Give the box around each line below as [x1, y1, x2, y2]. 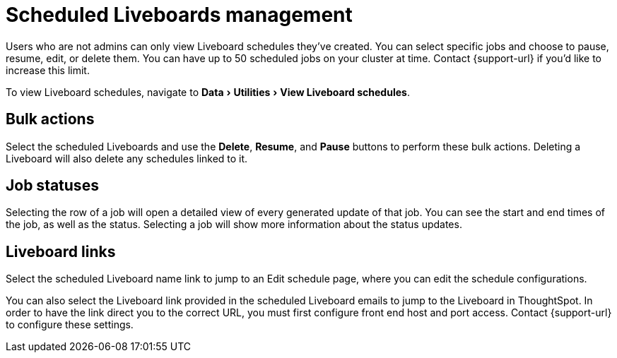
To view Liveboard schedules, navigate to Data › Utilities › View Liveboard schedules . [6, 85, 410, 98]
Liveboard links [6, 242, 116, 261]
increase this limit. [6, 64, 90, 76]
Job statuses [6, 177, 99, 195]
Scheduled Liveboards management [6, 3, 353, 27]
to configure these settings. [6, 318, 134, 331]
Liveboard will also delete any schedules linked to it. [6, 152, 248, 165]
